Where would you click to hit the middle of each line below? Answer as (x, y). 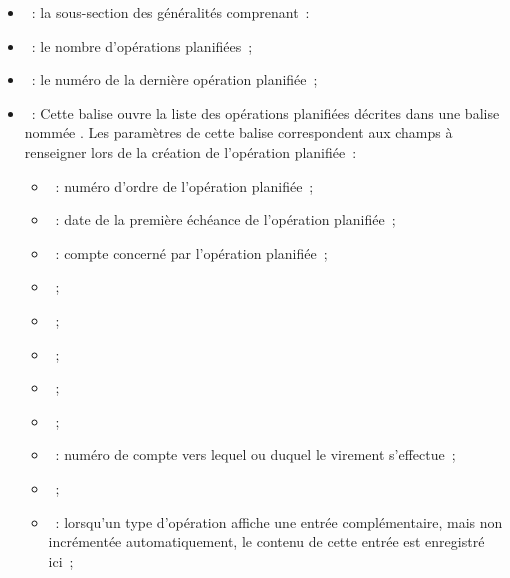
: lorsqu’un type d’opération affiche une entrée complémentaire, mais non (279, 521)
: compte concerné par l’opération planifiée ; (191, 252)
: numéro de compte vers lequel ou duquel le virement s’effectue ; (255, 454)
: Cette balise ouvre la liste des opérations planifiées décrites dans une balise (265, 112)
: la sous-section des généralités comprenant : (170, 12)
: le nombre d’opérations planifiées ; (142, 45)
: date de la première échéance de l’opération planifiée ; (225, 219)
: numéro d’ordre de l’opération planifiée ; (184, 185)
